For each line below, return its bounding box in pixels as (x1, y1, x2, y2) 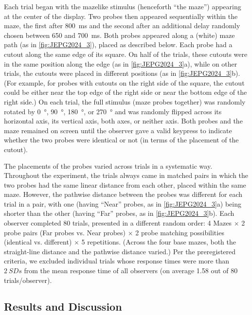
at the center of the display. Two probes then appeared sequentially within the (4, 11, 238, 21)
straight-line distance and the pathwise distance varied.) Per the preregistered (4, 246, 236, 256)
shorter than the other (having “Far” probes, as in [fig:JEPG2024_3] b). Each (4, 208, 234, 218)
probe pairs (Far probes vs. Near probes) (4, 227, 126, 237)
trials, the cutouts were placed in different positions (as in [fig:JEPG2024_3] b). (4, 68, 240, 78)
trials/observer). (4, 275, 52, 285)
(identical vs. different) (4, 237, 72, 247)
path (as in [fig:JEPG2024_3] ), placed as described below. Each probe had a (4, 39, 233, 50)
